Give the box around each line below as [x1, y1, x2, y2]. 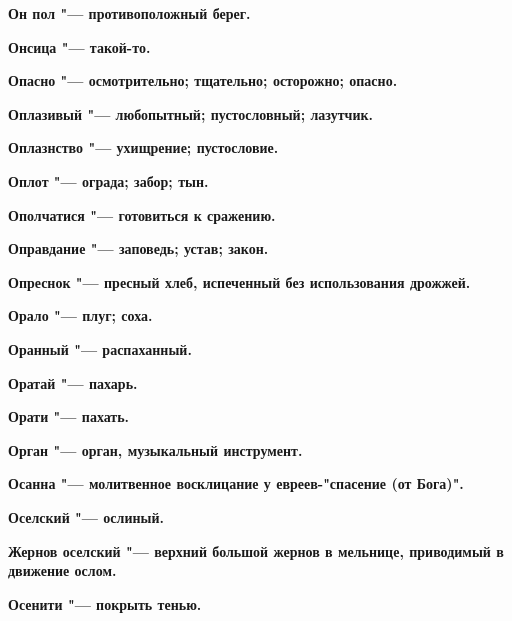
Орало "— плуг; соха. [8, 305, 153, 326]
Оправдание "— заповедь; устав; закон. [8, 238, 269, 259]
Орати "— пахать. [8, 406, 130, 427]
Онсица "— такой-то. [8, 36, 151, 57]
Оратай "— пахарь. [8, 372, 138, 393]
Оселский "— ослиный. [8, 506, 164, 527]
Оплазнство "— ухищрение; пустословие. [8, 137, 279, 158]
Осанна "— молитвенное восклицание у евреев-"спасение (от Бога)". [8, 473, 464, 494]
